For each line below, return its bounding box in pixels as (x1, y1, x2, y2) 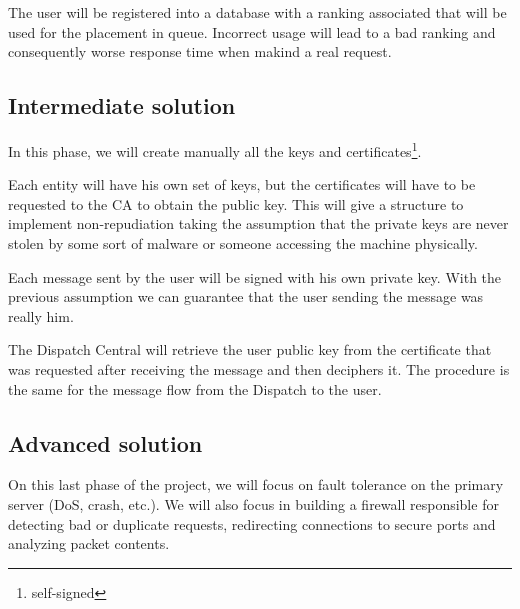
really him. (8, 305, 74, 326)
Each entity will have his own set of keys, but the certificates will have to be (8, 174, 476, 195)
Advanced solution (8, 427, 203, 458)
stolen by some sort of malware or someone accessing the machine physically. (8, 233, 478, 254)
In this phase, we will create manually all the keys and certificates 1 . (8, 137, 422, 161)
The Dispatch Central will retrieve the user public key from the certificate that (8, 339, 492, 360)
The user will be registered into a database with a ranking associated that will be (8, 2, 507, 22)
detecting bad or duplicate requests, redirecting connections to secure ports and (8, 513, 496, 534)
